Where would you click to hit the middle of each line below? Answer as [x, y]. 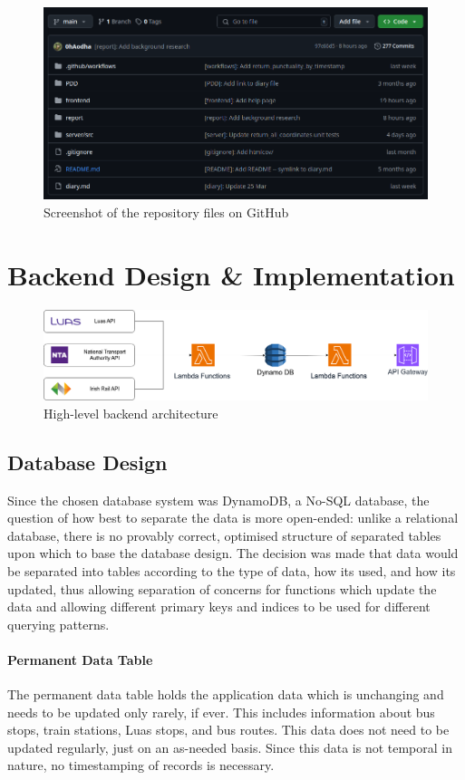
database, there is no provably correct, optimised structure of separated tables [224, 535]
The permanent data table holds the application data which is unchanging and [226, 694]
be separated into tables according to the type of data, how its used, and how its [232, 570]
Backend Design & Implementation [231, 274]
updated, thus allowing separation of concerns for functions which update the [222, 588]
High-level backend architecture [131, 413]
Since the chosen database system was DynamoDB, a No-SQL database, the [218, 500]
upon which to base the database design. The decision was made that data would [233, 553]
